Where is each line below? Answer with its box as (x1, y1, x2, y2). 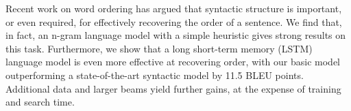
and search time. (5, 95, 75, 109)
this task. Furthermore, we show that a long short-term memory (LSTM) (5, 41, 313, 55)
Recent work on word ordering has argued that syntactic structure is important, (5, 1, 342, 15)
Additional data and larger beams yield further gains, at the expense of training (5, 81, 341, 95)
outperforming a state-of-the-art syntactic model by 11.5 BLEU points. (5, 67, 304, 82)
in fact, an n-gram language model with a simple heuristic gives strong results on (5, 28, 346, 42)
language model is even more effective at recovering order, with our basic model (5, 54, 340, 69)
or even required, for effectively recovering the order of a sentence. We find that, (5, 14, 342, 29)
